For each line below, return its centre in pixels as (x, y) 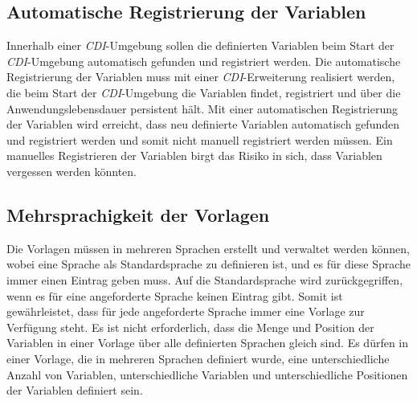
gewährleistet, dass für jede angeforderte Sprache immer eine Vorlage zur (186, 311)
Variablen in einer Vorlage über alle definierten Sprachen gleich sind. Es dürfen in (208, 343)
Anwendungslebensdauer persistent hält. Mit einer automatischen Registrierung (202, 108)
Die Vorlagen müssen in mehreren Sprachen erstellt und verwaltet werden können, (208, 248)
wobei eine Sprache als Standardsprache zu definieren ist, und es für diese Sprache (209, 264)
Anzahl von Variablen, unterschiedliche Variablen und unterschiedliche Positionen (207, 374)
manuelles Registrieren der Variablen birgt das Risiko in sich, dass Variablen (194, 155)
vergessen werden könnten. (72, 171)
